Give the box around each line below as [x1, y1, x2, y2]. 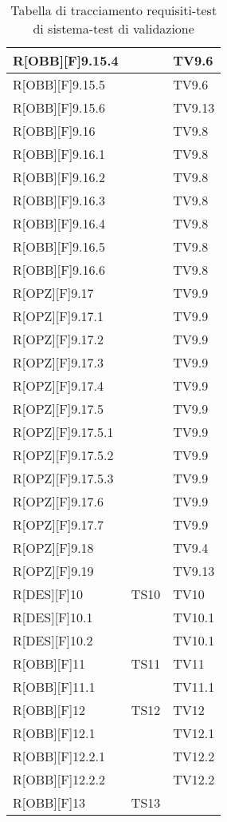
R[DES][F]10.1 [13, 608, 93, 626]
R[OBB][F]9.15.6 [13, 98, 106, 117]
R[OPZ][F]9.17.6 [13, 492, 104, 510]
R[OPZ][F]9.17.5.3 [13, 469, 114, 487]
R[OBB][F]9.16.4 [13, 214, 106, 232]
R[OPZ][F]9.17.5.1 [13, 423, 114, 441]
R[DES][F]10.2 [13, 631, 93, 649]
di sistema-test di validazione [33, 19, 194, 38]
